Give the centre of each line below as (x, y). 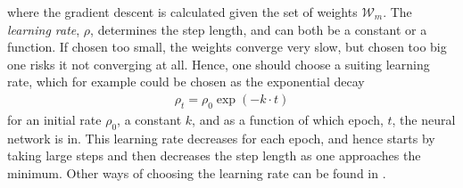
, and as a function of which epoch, (288, 119)
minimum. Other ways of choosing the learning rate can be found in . (197, 172)
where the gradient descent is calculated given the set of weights (182, 12)
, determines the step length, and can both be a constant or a (259, 29)
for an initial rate (54, 119)
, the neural (424, 119)
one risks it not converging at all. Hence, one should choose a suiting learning (219, 64)
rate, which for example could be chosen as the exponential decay (186, 82)
